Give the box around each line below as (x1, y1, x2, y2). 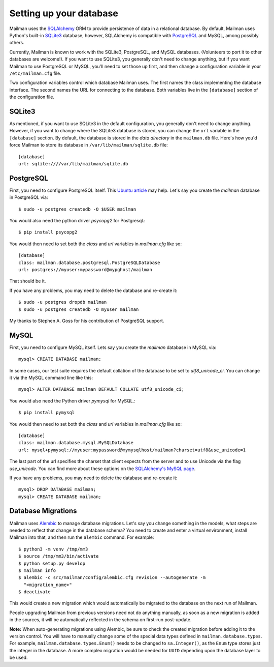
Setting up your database (9, 8, 119, 19)
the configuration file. (9, 94, 54, 100)
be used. (9, 654, 28, 661)
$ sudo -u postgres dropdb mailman (18, 299, 107, 305)
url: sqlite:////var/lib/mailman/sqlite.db (18, 161, 128, 166)
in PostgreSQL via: (9, 194, 48, 200)
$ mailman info (18, 567, 56, 573)
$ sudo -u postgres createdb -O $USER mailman (18, 206, 136, 212)
